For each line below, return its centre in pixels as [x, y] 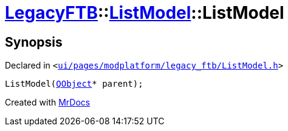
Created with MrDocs [48, 102]
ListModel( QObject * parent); [74, 84]
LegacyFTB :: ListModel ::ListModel [145, 13]
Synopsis [34, 42]
